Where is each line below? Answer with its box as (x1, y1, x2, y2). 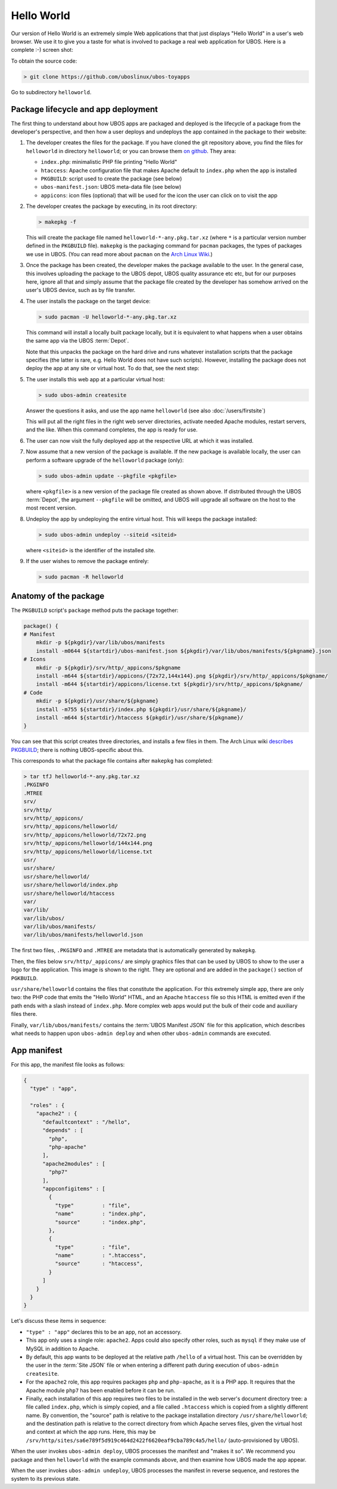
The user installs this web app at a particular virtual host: (26, 375, 165, 383)
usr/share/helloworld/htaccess (23, 890, 116, 897)
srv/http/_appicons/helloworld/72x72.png (23, 831, 146, 838)
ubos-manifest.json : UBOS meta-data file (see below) (40, 184, 182, 191)
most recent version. (26, 504, 77, 512)
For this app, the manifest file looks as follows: (11, 1061, 125, 1068)
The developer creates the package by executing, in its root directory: (26, 203, 198, 210)
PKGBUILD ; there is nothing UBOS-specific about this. (11, 746, 144, 753)
